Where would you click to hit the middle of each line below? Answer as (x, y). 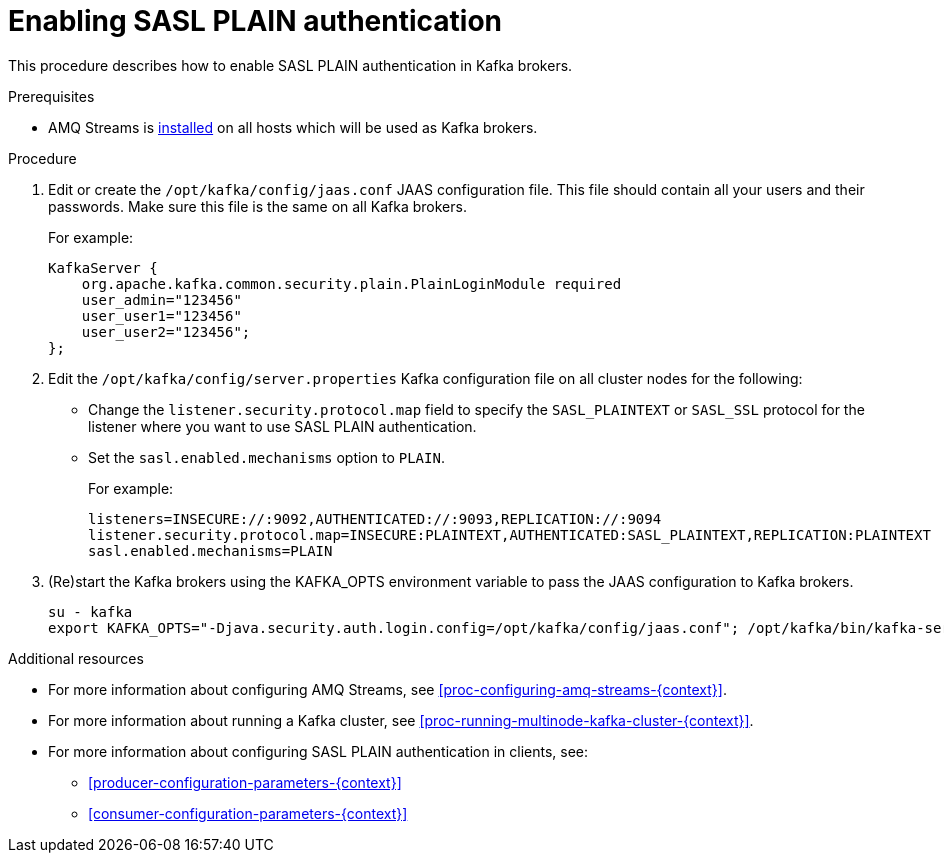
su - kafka (90, 611)
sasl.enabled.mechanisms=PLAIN (210, 550)
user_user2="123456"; (166, 331)
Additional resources (76, 658)
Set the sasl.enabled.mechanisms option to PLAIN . (266, 457)
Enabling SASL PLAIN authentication (255, 21)
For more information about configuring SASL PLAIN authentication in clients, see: (318, 751)
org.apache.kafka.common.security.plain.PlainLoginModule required (351, 283)
